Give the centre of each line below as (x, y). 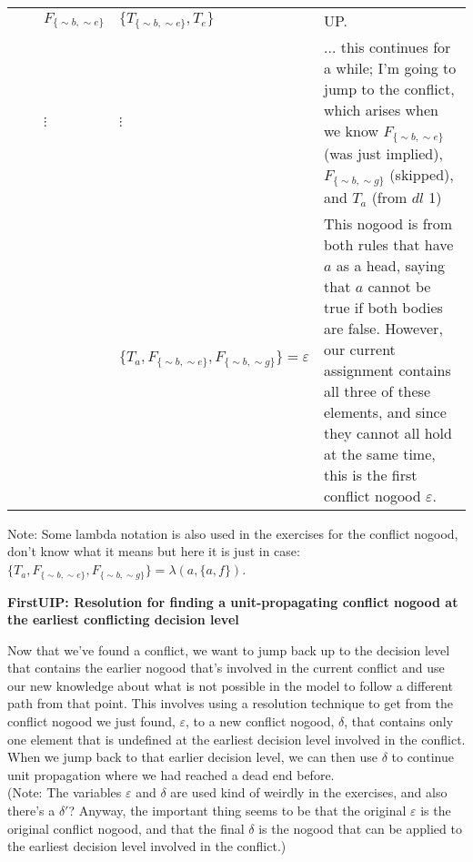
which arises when (381, 110)
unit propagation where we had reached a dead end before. (171, 774)
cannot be (399, 286)
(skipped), (422, 174)
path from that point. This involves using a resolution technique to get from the (231, 703)
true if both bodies (383, 307)
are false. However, (383, 328)
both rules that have (389, 244)
